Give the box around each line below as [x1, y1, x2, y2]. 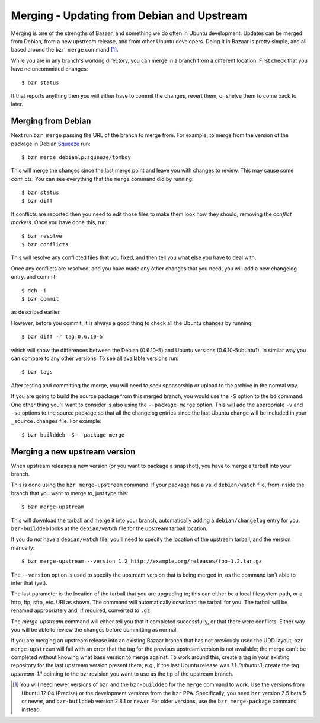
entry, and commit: [11, 273, 57, 281]
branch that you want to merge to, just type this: [11, 489, 129, 496]
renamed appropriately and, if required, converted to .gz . [11, 607, 152, 614]
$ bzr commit [21, 295, 59, 302]
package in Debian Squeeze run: [11, 140, 91, 147]
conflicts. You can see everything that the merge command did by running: [11, 175, 194, 182]
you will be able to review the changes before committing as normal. [11, 626, 178, 633]
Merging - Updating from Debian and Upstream [11, 9, 248, 22]
